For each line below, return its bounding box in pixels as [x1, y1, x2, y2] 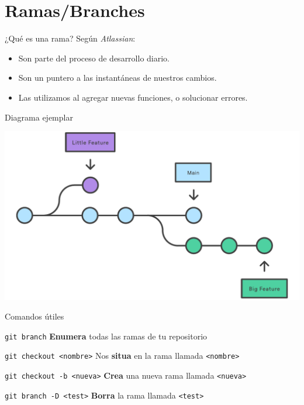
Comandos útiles [5, 310, 64, 322]
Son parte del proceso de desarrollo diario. [18, 52, 170, 64]
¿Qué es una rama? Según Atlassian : [5, 32, 136, 44]
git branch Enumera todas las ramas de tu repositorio [5, 330, 208, 342]
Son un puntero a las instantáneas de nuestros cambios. [18, 71, 217, 84]
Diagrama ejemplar [5, 111, 73, 123]
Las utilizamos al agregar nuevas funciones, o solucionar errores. [18, 91, 248, 103]
